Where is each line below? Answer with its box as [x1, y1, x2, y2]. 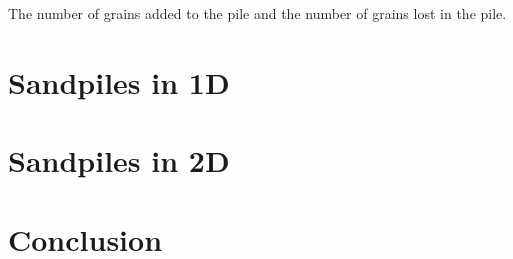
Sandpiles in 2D [8, 140, 230, 181]
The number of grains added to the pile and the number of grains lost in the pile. [8, 3, 507, 23]
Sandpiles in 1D [8, 61, 230, 102]
